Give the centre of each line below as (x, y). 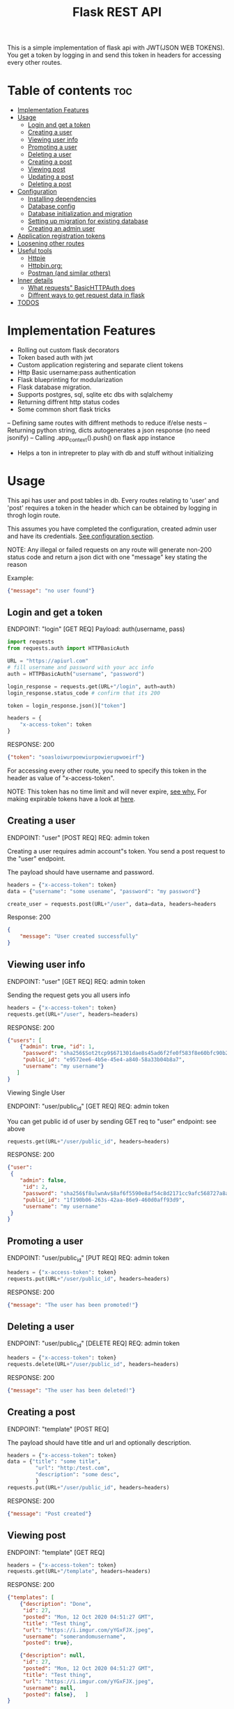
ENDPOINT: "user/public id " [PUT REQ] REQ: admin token (88, 1259)
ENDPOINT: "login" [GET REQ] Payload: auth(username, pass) (96, 629)
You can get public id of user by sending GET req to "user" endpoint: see (112, 1121)
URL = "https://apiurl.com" (48, 661)
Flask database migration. (54, 387)
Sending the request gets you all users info (69, 995)
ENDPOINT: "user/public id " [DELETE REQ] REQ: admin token (93, 1344)
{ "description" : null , (53, 1656)
